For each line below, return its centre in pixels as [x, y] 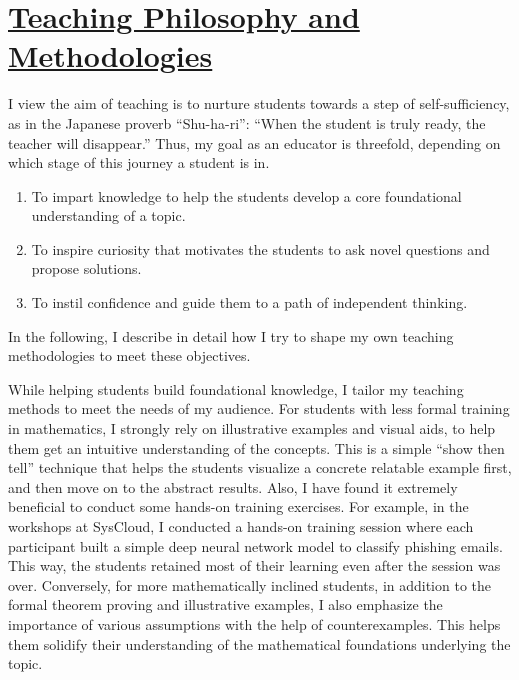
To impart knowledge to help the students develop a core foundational [246, 195]
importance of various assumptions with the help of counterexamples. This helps [254, 623]
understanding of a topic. [108, 215]
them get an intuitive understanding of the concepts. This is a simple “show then [256, 447]
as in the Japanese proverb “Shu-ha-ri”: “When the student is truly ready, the [247, 122]
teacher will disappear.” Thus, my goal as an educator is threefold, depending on [254, 142]
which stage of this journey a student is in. [139, 162]
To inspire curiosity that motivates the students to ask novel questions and [260, 248]
